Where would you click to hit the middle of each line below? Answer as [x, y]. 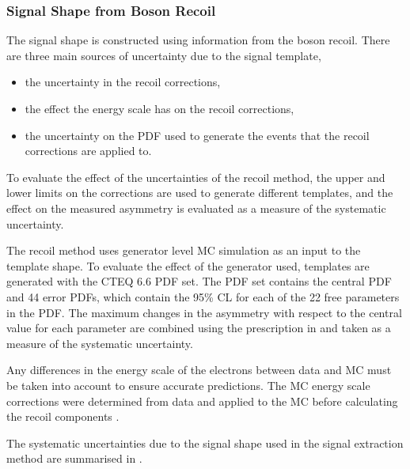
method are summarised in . [74, 458]
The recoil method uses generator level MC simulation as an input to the [184, 250]
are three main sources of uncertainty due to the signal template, [164, 55]
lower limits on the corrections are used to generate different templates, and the [200, 193]
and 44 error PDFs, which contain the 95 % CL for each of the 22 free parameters [203, 296]
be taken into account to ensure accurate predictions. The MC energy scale [188, 385]
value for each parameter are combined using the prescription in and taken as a [199, 328]
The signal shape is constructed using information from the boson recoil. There [198, 40]
